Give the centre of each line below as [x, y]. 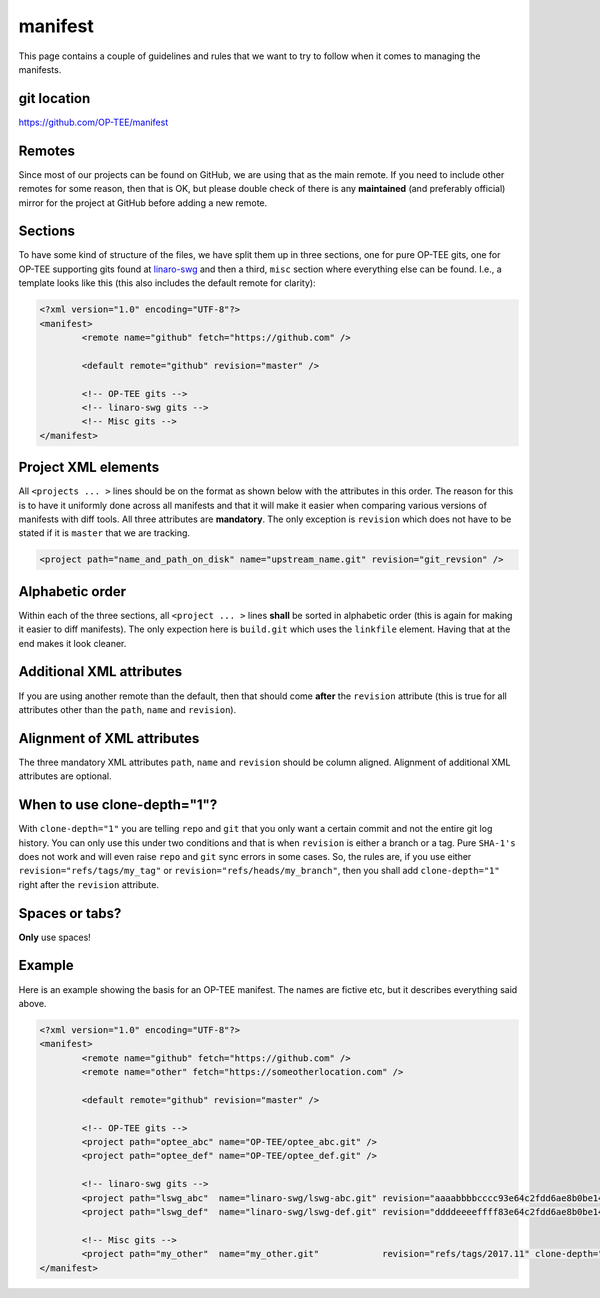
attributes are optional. [65, 776]
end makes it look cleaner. [72, 643]
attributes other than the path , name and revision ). [127, 709]
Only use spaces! [55, 937]
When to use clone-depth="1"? [118, 805]
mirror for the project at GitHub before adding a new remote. [143, 202]
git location [54, 98]
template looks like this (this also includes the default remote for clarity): [167, 283]
